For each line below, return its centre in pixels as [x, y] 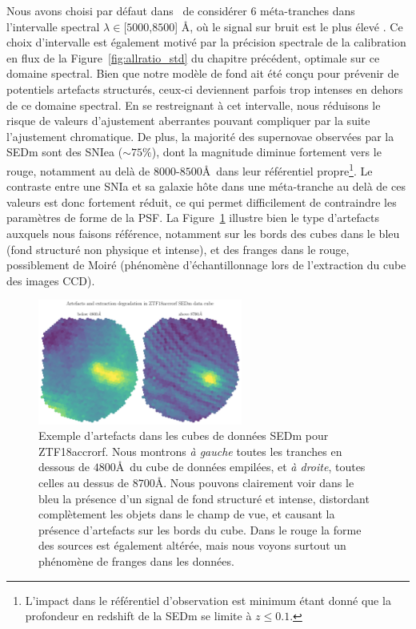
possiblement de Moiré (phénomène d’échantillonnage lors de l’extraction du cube [206, 265]
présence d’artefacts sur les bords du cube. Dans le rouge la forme [200, 529]
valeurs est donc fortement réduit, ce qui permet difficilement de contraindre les [202, 202]
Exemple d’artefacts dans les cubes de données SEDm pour [184, 435]
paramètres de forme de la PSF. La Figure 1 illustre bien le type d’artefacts [193, 218]
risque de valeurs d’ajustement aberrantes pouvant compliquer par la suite [188, 121]
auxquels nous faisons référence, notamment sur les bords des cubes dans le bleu [203, 233]
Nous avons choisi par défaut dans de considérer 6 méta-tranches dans [181, 10]
